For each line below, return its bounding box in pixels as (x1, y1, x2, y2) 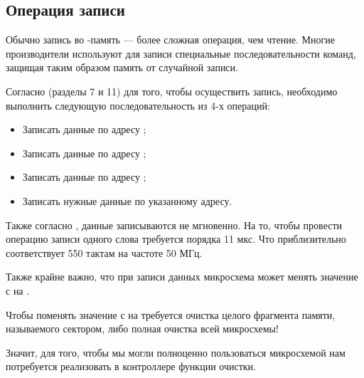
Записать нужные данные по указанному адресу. (22, 193, 232, 208)
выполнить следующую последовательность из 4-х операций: (6, 98, 270, 112)
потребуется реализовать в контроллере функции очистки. (6, 359, 256, 374)
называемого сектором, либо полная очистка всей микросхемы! (6, 321, 279, 336)
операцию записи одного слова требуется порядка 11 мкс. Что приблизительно (6, 231, 346, 246)
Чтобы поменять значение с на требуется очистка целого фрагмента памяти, (6, 307, 336, 322)
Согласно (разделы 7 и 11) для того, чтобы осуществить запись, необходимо (6, 83, 338, 98)
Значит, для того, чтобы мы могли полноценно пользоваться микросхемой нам (6, 345, 346, 359)
